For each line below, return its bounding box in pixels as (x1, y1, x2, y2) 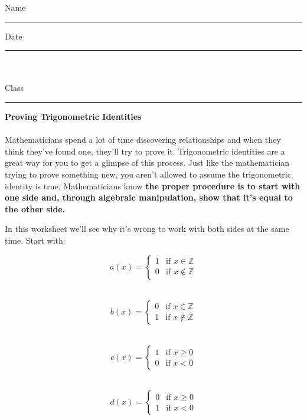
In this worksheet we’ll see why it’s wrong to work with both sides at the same (5, 222, 289, 235)
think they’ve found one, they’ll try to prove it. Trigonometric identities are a (5, 145, 285, 157)
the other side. (5, 202, 66, 215)
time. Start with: (5, 234, 66, 246)
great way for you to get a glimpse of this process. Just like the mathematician (5, 156, 290, 169)
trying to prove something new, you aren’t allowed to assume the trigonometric (5, 168, 291, 180)
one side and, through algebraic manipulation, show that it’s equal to (5, 191, 293, 204)
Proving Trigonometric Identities (5, 110, 142, 122)
